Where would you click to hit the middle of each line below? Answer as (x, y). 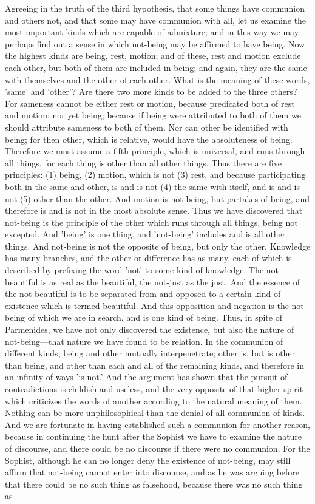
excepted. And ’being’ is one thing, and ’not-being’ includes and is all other (145, 234)
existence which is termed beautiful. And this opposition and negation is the (147, 305)
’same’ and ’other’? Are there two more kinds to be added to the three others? (151, 91)
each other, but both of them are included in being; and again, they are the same (156, 67)
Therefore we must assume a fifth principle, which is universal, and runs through (155, 151)
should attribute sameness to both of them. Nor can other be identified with (147, 127)
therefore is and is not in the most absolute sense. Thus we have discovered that (154, 210)
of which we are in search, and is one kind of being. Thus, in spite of (155, 317)
